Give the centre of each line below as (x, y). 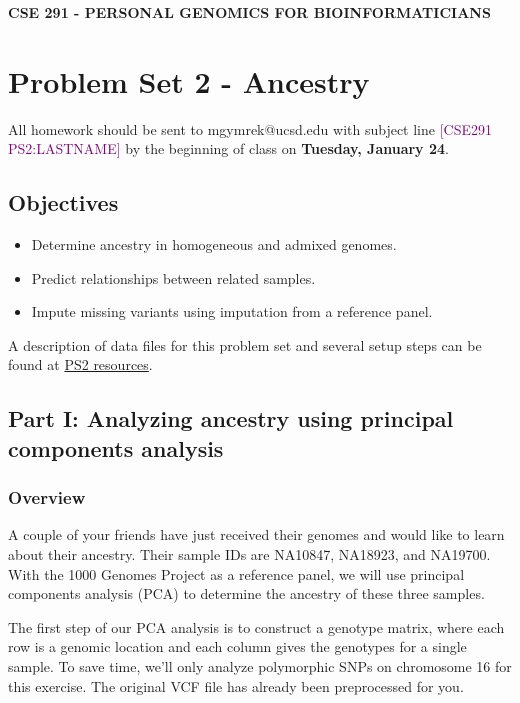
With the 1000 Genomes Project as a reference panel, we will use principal (236, 573)
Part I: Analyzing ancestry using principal (231, 418)
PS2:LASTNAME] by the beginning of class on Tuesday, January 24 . (228, 148)
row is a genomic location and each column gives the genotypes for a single (237, 646)
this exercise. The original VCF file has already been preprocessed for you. (236, 685)
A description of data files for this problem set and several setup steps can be (245, 344)
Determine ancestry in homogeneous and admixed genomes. (214, 244)
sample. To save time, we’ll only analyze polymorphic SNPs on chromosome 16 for (260, 666)
